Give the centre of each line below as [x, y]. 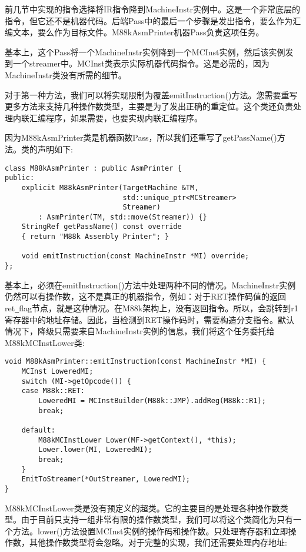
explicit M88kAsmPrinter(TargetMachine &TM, [110, 187]
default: [38, 430]
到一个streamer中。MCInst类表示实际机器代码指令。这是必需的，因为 [137, 63]
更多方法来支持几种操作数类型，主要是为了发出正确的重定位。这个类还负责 [149, 106]
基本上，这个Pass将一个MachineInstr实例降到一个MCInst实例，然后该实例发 [149, 51]
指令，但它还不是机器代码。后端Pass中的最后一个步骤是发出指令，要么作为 [149, 20]
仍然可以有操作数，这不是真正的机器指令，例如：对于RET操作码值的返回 [145, 296]
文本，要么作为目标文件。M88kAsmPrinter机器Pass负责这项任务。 [138, 32]
